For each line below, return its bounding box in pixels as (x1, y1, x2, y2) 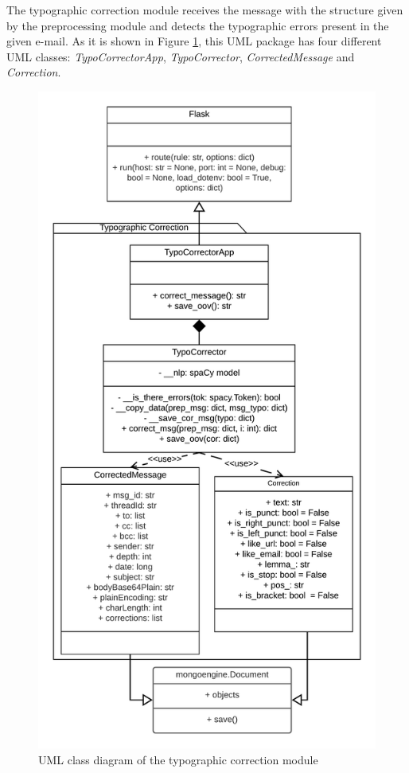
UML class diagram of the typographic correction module (38, 751, 318, 767)
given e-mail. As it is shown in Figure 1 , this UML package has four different (6, 33, 382, 49)
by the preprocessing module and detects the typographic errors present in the (6, 17, 389, 33)
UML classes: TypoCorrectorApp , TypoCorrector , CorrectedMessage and (6, 48, 355, 64)
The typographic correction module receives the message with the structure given (6, 2, 403, 18)
